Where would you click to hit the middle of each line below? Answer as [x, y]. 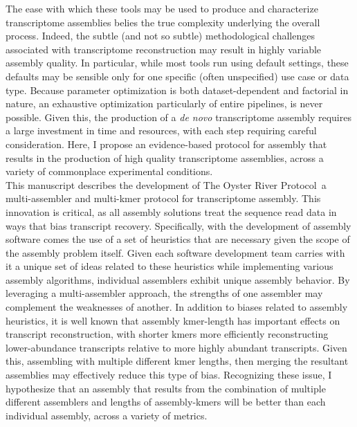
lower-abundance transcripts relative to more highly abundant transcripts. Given [176, 347]
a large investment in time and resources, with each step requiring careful [161, 130]
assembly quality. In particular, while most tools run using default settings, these [177, 63]
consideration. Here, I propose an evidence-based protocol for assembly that [166, 144]
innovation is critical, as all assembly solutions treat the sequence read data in [171, 211]
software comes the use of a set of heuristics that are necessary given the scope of [178, 239]
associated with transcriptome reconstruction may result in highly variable [164, 49]
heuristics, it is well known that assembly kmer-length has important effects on [173, 320]
